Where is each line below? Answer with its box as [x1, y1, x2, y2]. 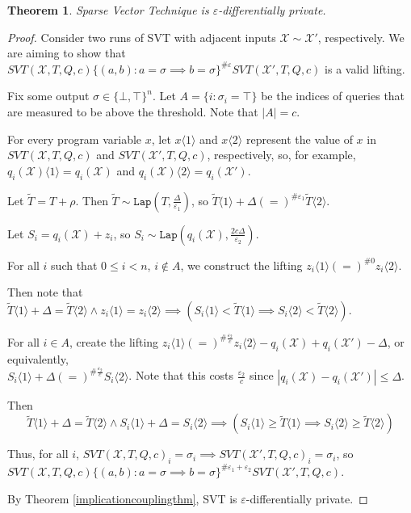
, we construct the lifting [180, 256, 303, 273]
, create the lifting [69, 333, 159, 350]
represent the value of [245, 130, 353, 147]
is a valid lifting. [325, 60, 405, 77]
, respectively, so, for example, [207, 146, 356, 163]
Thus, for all [7, 445, 69, 462]
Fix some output [7, 87, 90, 104]
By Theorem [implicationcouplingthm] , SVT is [7, 490, 237, 507]
